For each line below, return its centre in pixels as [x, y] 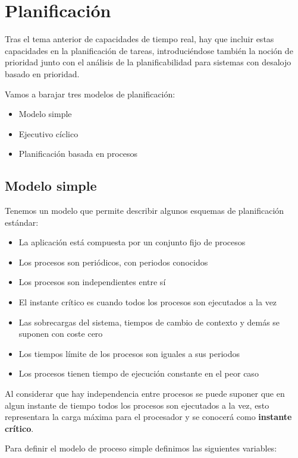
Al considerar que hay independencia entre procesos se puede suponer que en [145, 394]
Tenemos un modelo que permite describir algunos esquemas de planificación [145, 211]
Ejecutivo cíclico [48, 133]
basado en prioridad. [42, 73]
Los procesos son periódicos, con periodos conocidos [113, 262]
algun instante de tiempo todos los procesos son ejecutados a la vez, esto [137, 405]
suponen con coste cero [61, 334]
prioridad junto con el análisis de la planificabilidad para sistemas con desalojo [148, 62]
